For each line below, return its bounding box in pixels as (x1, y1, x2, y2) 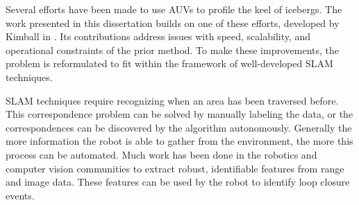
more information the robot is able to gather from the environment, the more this (6, 134, 353, 148)
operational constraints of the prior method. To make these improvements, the (6, 42, 339, 57)
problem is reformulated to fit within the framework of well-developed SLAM (6, 56, 333, 71)
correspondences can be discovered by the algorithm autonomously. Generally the (6, 120, 352, 134)
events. (6, 188, 35, 202)
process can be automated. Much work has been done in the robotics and (6, 147, 317, 161)
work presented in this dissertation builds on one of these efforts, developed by (6, 15, 340, 30)
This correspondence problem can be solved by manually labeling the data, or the (6, 107, 353, 121)
